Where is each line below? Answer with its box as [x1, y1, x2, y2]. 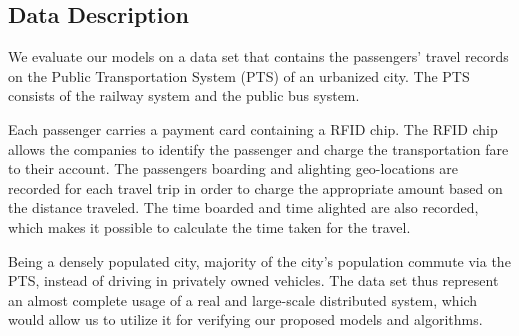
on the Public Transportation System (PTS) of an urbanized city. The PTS [8, 65, 470, 86]
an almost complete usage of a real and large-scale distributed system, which [8, 289, 478, 310]
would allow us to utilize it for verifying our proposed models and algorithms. [8, 309, 483, 330]
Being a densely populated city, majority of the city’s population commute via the [8, 250, 511, 271]
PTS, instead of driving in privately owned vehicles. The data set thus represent [8, 270, 499, 291]
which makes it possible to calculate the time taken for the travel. [8, 216, 411, 237]
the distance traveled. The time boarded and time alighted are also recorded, [8, 197, 479, 218]
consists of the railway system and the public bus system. [8, 85, 360, 106]
